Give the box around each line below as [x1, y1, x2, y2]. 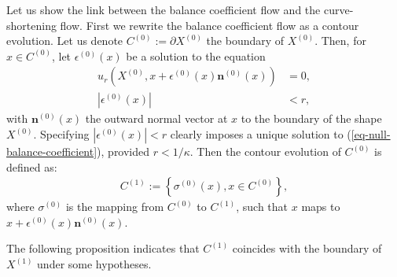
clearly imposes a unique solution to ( [170, 126, 351, 142]
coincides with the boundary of [232, 240, 382, 257]
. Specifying [33, 126, 90, 142]
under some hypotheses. [37, 256, 152, 272]
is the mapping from [65, 198, 164, 215]
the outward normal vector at [85, 110, 228, 127]
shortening [6, 17, 57, 33]
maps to [301, 198, 340, 215]
